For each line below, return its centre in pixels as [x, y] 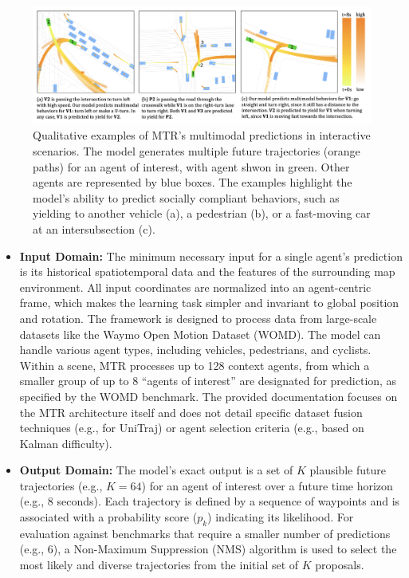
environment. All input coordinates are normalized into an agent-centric [195, 287]
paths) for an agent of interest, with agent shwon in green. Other [191, 166]
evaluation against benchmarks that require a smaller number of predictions [205, 533]
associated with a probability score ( [108, 517]
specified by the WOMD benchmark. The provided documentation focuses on [208, 396]
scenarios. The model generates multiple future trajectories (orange [197, 151]
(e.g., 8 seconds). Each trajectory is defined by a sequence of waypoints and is [210, 501]
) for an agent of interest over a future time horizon [267, 485]
